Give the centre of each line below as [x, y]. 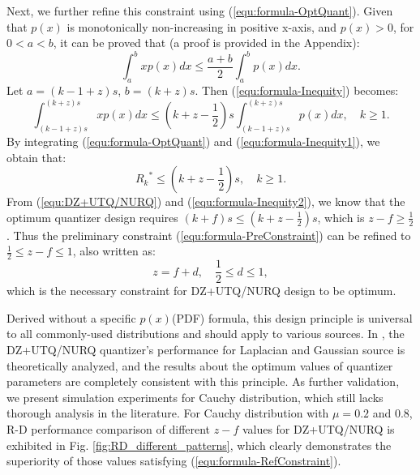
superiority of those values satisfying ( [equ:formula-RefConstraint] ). [174, 461]
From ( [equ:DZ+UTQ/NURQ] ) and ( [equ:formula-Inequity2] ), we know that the [206, 201]
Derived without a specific [71, 317]
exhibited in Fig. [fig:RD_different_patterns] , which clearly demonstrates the [199, 445]
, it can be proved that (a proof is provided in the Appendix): [206, 43]
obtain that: [36, 157]
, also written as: [114, 251]
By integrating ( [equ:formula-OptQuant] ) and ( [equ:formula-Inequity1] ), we [193, 141]
